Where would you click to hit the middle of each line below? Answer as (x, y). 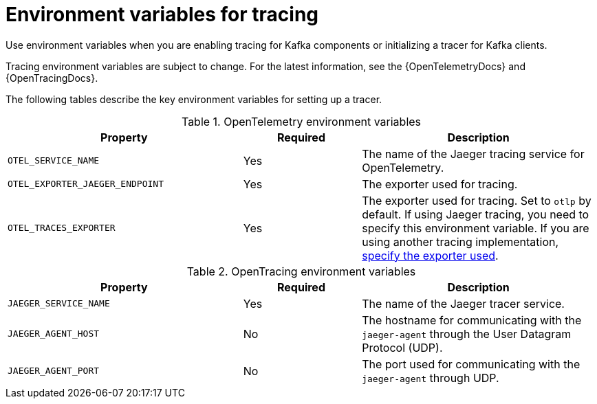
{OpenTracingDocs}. (52, 78)
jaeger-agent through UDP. (431, 378)
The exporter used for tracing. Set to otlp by (477, 200)
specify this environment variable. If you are (476, 228)
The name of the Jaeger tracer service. (463, 303)
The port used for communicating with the (471, 364)
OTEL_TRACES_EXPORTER (62, 228)
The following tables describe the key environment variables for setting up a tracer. (194, 99)
